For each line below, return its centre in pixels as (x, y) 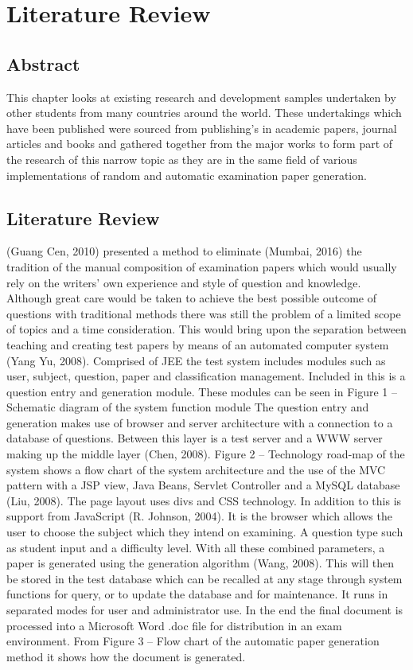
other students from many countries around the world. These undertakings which (204, 113)
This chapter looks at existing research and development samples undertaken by (201, 97)
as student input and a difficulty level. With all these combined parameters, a (196, 547)
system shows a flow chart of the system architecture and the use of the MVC (196, 469)
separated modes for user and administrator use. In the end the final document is (205, 610)
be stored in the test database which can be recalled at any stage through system (205, 578)
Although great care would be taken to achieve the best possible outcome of (191, 298)
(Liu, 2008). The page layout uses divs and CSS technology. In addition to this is (204, 500)
